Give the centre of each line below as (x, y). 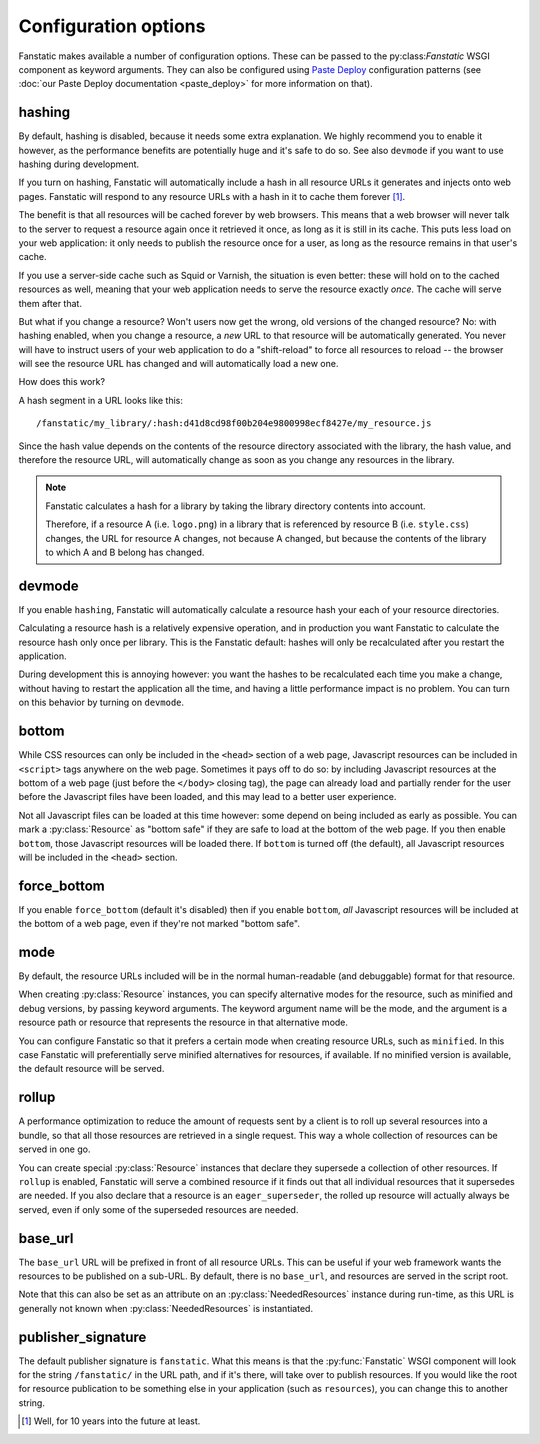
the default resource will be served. (91, 1069)
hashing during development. (79, 164)
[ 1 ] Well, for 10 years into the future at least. (111, 1421)
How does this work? (61, 382)
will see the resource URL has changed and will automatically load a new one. (178, 364)
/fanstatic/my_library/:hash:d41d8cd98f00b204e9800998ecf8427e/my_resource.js (234, 423)
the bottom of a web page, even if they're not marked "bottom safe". (159, 924)
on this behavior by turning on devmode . (101, 702)
